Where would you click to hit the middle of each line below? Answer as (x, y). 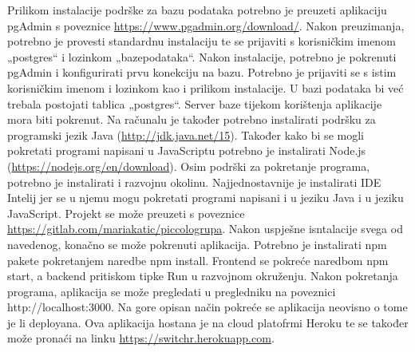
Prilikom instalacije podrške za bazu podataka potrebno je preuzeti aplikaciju (197, 10)
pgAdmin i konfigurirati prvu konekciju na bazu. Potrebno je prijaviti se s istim (202, 72)
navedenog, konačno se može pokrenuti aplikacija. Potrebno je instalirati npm (197, 244)
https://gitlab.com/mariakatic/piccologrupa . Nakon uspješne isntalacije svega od (205, 229)
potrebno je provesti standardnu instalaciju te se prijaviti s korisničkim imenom (202, 41)
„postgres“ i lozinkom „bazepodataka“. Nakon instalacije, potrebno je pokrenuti (202, 56)
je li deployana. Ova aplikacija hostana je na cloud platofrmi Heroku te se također (208, 322)
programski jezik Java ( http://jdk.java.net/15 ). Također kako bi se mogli (186, 134)
